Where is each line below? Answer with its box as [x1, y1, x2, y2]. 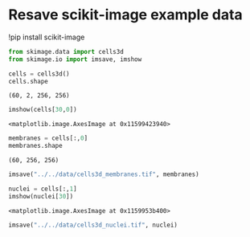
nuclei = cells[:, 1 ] [8, 185, 78, 193]
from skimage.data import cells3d [8, 47, 125, 55]
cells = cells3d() [8, 70, 70, 78]
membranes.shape [8, 142, 63, 150]
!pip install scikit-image [8, 32, 85, 42]
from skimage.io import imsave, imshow [8, 55, 142, 63]
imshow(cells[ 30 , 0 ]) [8, 106, 78, 114]
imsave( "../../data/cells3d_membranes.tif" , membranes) [8, 170, 199, 178]
